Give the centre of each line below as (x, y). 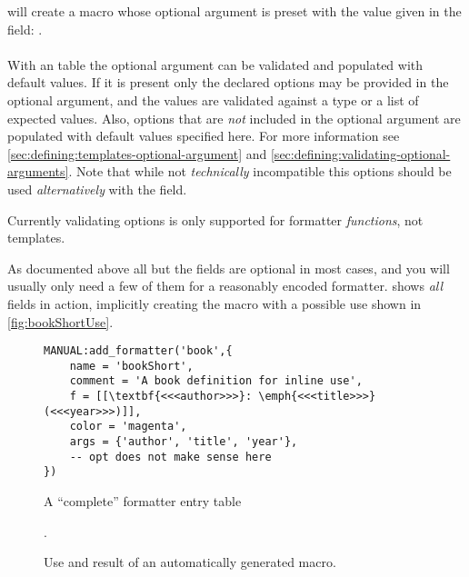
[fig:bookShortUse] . (60, 321)
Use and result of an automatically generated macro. (190, 562)
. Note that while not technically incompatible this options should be (260, 171)
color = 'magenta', (128, 427)
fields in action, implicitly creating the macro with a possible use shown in (215, 303)
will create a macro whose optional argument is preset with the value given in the (234, 11)
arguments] (38, 171)
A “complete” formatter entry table (143, 501)
